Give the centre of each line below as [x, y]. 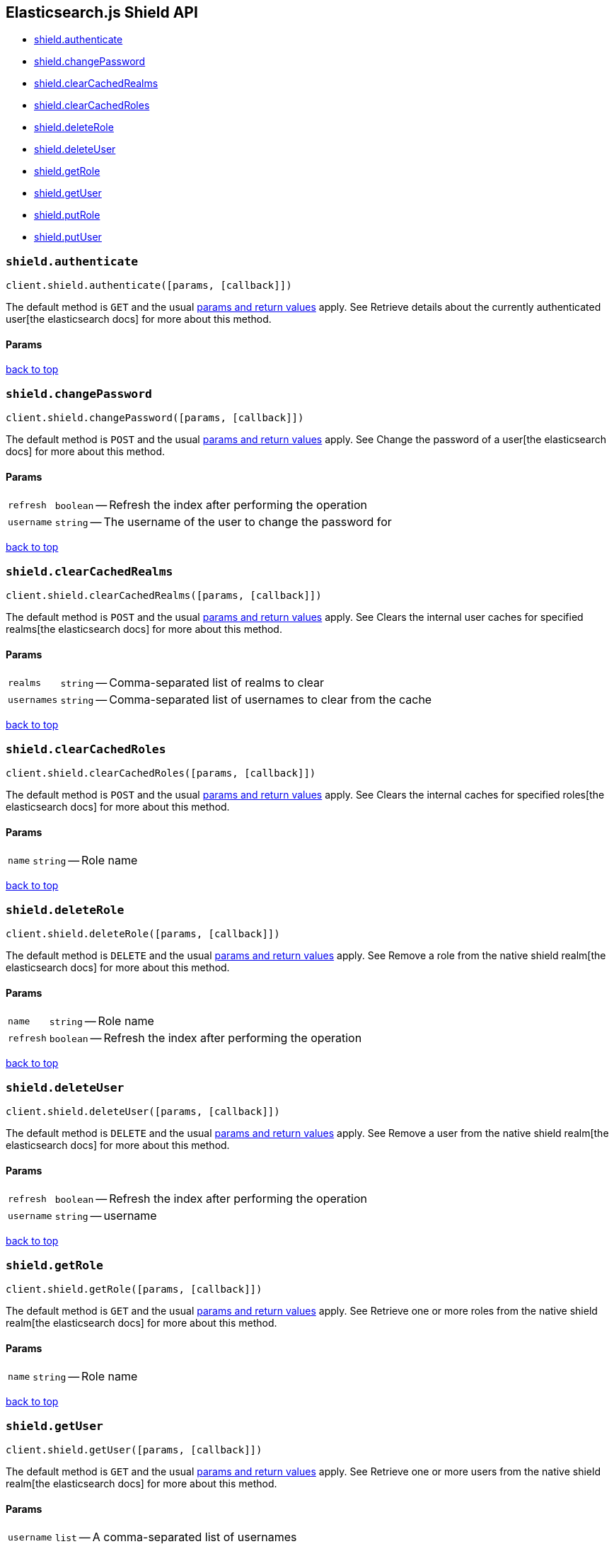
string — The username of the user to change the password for [223, 522]
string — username [106, 1216]
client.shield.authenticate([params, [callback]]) [149, 286]
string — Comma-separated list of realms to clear [192, 683]
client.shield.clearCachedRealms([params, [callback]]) [164, 596]
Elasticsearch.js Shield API [102, 12]
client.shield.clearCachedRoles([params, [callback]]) [161, 773]
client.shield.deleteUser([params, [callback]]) [143, 1112]
